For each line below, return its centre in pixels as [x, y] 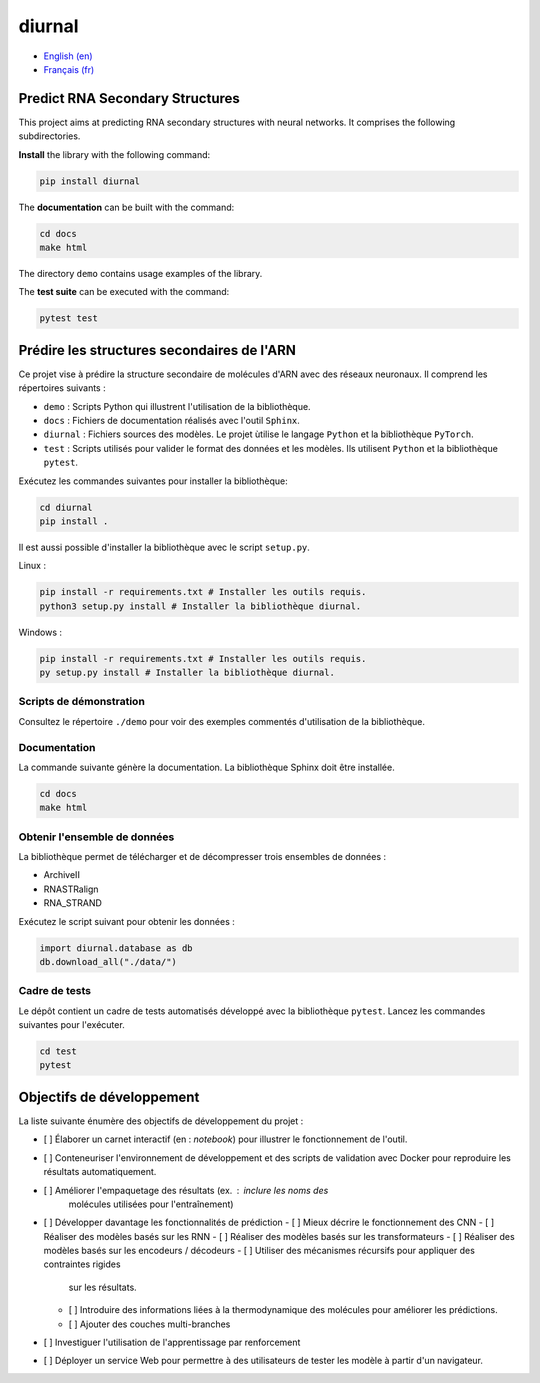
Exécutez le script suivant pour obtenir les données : [126, 921]
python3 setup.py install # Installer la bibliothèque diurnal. [200, 606]
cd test [58, 1051]
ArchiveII [61, 875]
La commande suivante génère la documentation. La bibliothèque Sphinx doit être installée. [206, 767]
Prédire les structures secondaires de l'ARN [157, 350]
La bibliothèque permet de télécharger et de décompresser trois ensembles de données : [202, 857]
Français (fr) [69, 69]
